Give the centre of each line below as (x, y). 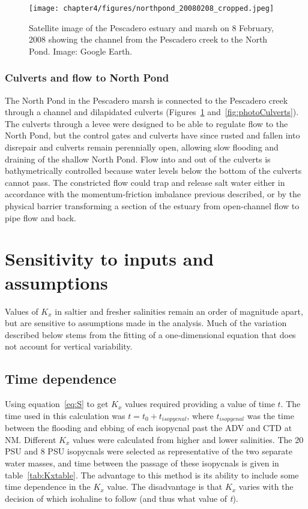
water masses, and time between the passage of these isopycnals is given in (142, 463)
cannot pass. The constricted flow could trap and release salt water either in (145, 182)
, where (200, 415)
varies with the (266, 487)
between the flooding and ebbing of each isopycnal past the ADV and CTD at (149, 428)
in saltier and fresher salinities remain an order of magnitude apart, (179, 311)
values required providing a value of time (200, 404)
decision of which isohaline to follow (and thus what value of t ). (122, 498)
